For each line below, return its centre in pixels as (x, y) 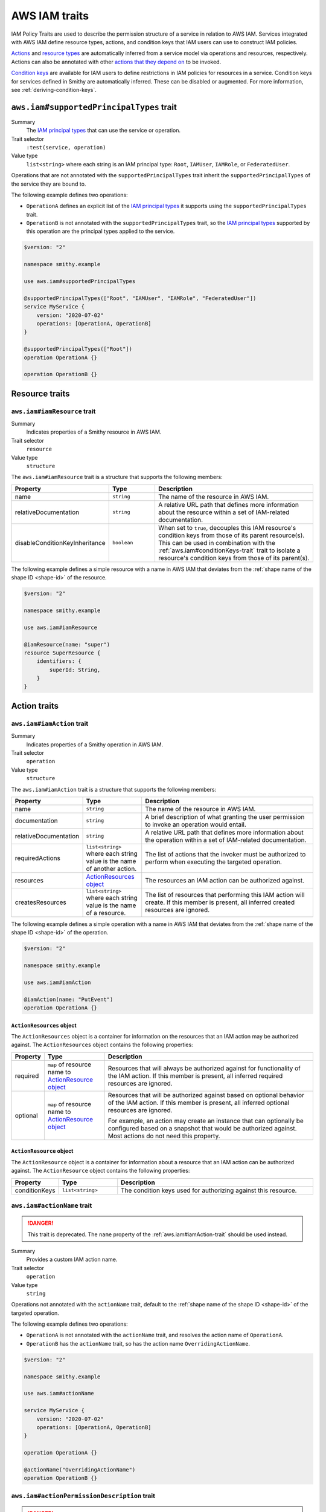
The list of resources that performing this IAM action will (225, 895)
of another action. (111, 868)
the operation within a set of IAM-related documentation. (226, 839)
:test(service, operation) (66, 147)
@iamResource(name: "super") (67, 644)
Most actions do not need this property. (164, 1136)
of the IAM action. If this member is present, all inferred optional (199, 1103)
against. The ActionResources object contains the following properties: (102, 1045)
